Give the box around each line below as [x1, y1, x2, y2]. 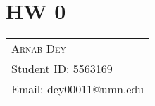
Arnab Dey [11, 40, 66, 57]
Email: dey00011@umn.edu [11, 81, 144, 98]
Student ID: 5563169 [11, 60, 113, 77]
